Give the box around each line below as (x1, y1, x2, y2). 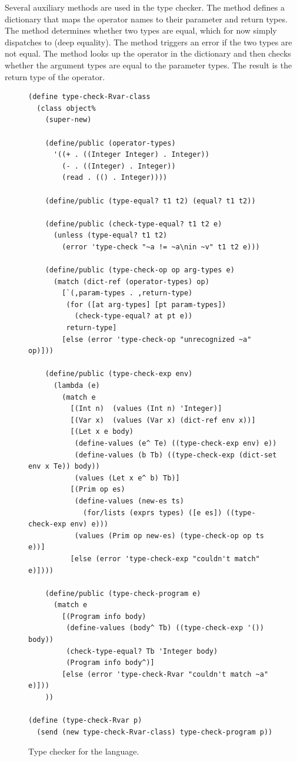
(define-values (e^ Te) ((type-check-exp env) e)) (74, 439, 277, 447)
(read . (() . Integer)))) (62, 173, 168, 182)
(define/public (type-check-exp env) (45, 370, 193, 378)
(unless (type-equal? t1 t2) (53, 231, 168, 240)
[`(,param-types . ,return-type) (62, 289, 193, 298)
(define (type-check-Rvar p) (28, 716, 142, 725)
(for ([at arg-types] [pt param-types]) (66, 300, 226, 309)
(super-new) (45, 116, 92, 124)
